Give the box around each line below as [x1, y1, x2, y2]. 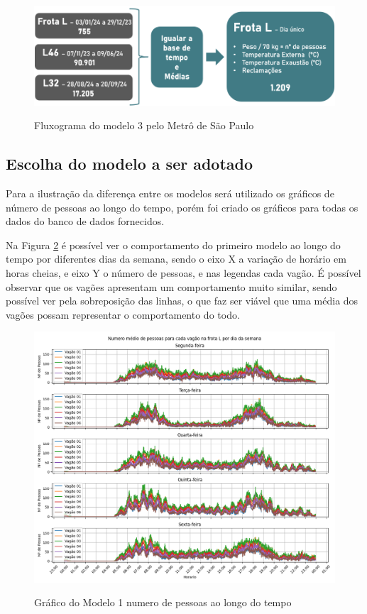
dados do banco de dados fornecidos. [6, 214, 165, 229]
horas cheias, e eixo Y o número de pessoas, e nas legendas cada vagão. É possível [6, 265, 361, 280]
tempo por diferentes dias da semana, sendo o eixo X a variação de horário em [6, 251, 346, 266]
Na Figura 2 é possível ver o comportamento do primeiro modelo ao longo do [6, 237, 341, 252]
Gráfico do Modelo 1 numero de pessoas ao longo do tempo [34, 595, 292, 610]
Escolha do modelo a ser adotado [6, 153, 253, 175]
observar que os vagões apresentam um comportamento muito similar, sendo [6, 279, 337, 294]
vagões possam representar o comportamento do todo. [6, 307, 240, 322]
